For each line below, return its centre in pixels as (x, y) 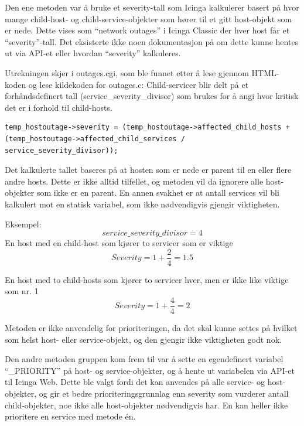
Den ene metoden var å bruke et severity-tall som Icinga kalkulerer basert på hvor (152, 7)
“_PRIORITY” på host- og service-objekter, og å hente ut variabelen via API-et (150, 370)
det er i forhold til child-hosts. (59, 107)
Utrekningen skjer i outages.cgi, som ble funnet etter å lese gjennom (127, 72)
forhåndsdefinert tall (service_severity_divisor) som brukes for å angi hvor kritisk (152, 96)
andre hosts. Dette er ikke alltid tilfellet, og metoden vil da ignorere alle (134, 181)
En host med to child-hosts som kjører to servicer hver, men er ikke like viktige (147, 279)
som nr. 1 (22, 291)
